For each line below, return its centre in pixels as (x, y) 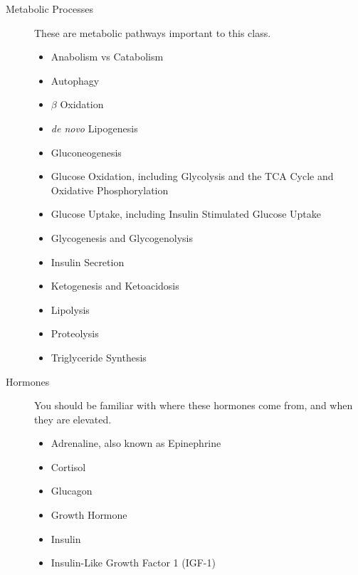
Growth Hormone (89, 515)
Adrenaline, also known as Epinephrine (136, 443)
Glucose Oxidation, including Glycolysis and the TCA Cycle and (192, 176)
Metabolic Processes (49, 9)
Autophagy (75, 80)
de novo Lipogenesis (94, 128)
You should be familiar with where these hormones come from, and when (194, 405)
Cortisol (68, 466)
